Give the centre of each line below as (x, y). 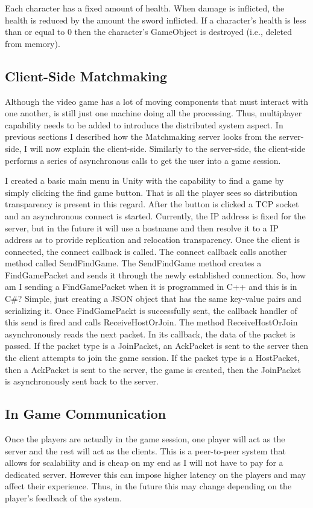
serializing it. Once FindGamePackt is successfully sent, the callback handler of (151, 310)
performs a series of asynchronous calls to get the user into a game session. (143, 160)
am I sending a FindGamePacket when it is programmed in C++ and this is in (151, 287)
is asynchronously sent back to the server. (82, 381)
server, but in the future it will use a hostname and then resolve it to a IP (142, 227)
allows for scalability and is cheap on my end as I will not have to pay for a (144, 463)
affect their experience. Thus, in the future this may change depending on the (148, 486)
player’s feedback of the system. (63, 498)
